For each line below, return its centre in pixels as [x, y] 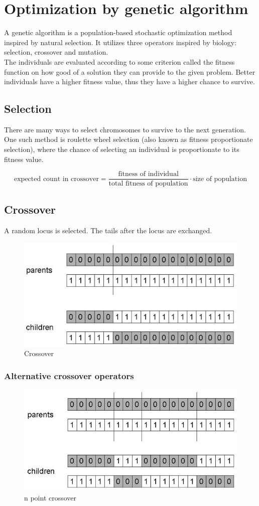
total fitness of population [148, 184]
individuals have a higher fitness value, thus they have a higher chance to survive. [129, 81]
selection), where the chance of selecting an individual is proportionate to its [122, 149]
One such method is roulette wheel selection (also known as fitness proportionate [128, 139]
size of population [220, 179]
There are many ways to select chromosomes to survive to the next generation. [125, 129]
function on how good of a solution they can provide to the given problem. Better [130, 71]
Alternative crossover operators [69, 375]
